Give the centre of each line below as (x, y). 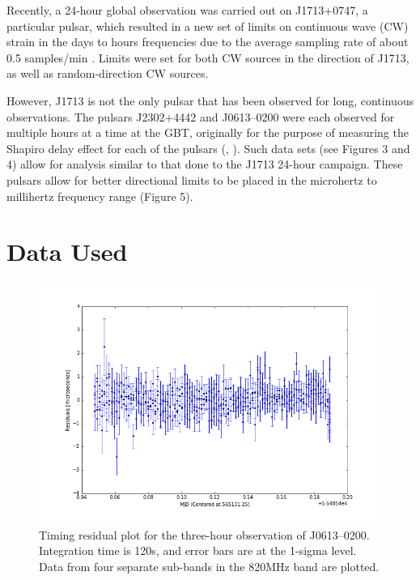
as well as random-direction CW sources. (108, 73)
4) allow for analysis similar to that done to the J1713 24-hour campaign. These (205, 164)
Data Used (67, 252)
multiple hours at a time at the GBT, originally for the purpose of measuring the (208, 132)
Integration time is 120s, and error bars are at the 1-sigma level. (198, 550)
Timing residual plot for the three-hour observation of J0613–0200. (204, 534)
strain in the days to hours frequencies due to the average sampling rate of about (208, 42)
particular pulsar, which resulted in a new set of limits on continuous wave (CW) (208, 26)
